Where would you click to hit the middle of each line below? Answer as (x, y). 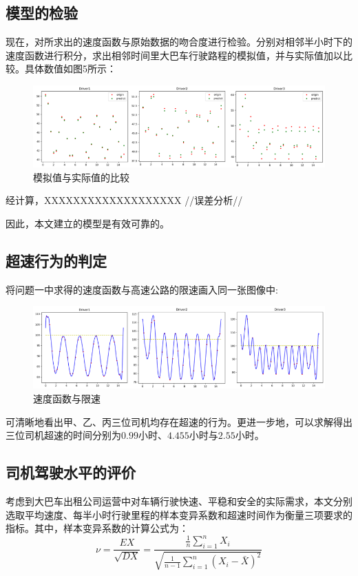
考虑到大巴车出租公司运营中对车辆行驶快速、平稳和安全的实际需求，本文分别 (179, 501)
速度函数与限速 (67, 399)
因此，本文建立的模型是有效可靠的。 (87, 224)
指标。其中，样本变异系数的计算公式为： (97, 528)
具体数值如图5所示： (70, 69)
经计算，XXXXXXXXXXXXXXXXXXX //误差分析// (124, 200)
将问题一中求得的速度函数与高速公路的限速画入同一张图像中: (142, 289)
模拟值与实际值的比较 (81, 177)
